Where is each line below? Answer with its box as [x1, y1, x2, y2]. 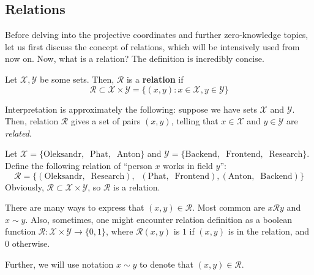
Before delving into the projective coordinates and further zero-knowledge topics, [5, 28, 308, 41]
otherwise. [12, 236, 50, 249]
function [5, 225, 36, 238]
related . [5, 126, 32, 139]
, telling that [171, 115, 219, 127]
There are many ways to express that [5, 201, 144, 214]
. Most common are [192, 201, 265, 214]
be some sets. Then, [39, 72, 114, 85]
